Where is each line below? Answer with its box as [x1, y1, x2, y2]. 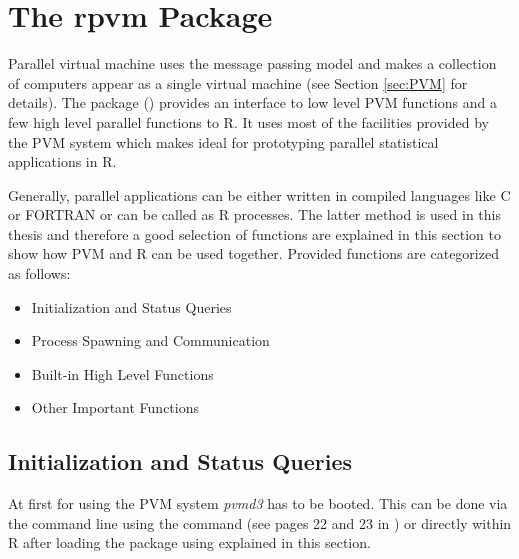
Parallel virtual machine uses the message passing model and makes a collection [8, 53, 497, 74]
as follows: [8, 263, 71, 284]
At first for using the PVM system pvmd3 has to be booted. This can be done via [8, 493, 508, 514]
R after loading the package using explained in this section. [8, 532, 371, 553]
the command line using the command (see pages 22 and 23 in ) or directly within [8, 512, 512, 533]
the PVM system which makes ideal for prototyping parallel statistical [8, 131, 439, 152]
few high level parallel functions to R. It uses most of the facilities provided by [8, 111, 489, 132]
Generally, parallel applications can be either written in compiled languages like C [8, 184, 511, 205]
